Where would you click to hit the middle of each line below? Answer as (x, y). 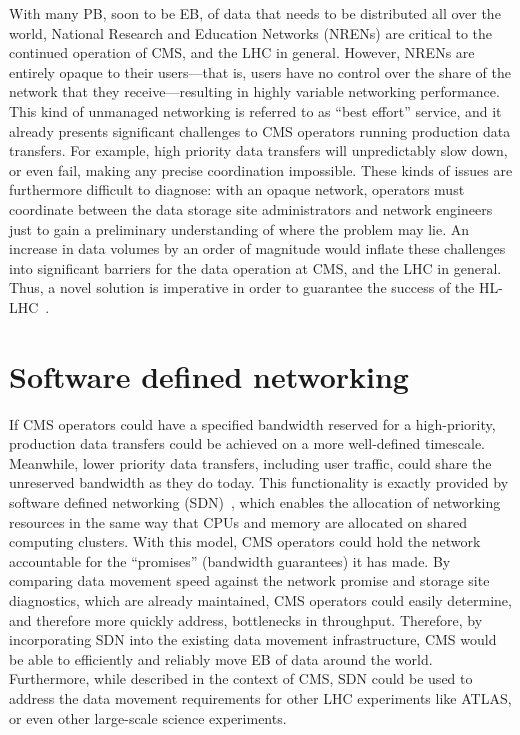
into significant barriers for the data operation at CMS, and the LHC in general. (255, 267)
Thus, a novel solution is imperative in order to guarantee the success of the (242, 287)
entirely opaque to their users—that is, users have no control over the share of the (260, 71)
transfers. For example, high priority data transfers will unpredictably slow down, (258, 150)
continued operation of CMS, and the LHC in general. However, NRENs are (242, 52)
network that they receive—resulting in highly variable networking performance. (254, 91)
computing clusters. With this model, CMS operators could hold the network (245, 541)
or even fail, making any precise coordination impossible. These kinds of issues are (261, 169)
